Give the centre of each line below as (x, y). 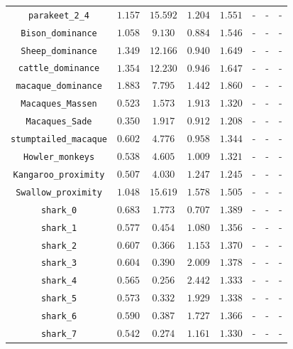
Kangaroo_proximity (59, 174)
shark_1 (59, 228)
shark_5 (59, 299)
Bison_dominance (59, 33)
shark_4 (59, 281)
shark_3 (59, 263)
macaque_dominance (59, 86)
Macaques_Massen (59, 104)
